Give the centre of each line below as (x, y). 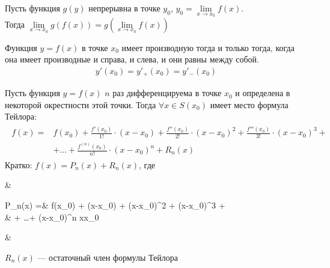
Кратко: (19, 164)
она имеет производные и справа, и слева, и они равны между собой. (132, 59)
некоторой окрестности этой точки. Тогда (81, 104)
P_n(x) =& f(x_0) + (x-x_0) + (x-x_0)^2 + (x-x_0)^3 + (115, 205)
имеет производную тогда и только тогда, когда (208, 47)
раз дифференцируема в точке (167, 93)
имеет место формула (249, 104)
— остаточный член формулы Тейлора (108, 257)
